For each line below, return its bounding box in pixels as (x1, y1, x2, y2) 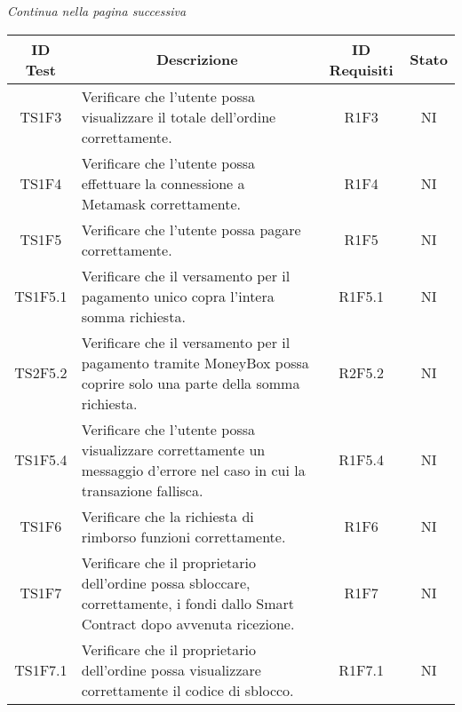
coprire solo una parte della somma (81, 372, 300, 393)
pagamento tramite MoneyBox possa (81, 352, 309, 373)
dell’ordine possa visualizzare (81, 659, 261, 680)
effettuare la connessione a (81, 172, 245, 194)
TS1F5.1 (14, 285, 68, 306)
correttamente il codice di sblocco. (81, 679, 294, 700)
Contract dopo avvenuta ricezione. (81, 613, 295, 634)
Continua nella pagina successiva (7, 2, 187, 20)
